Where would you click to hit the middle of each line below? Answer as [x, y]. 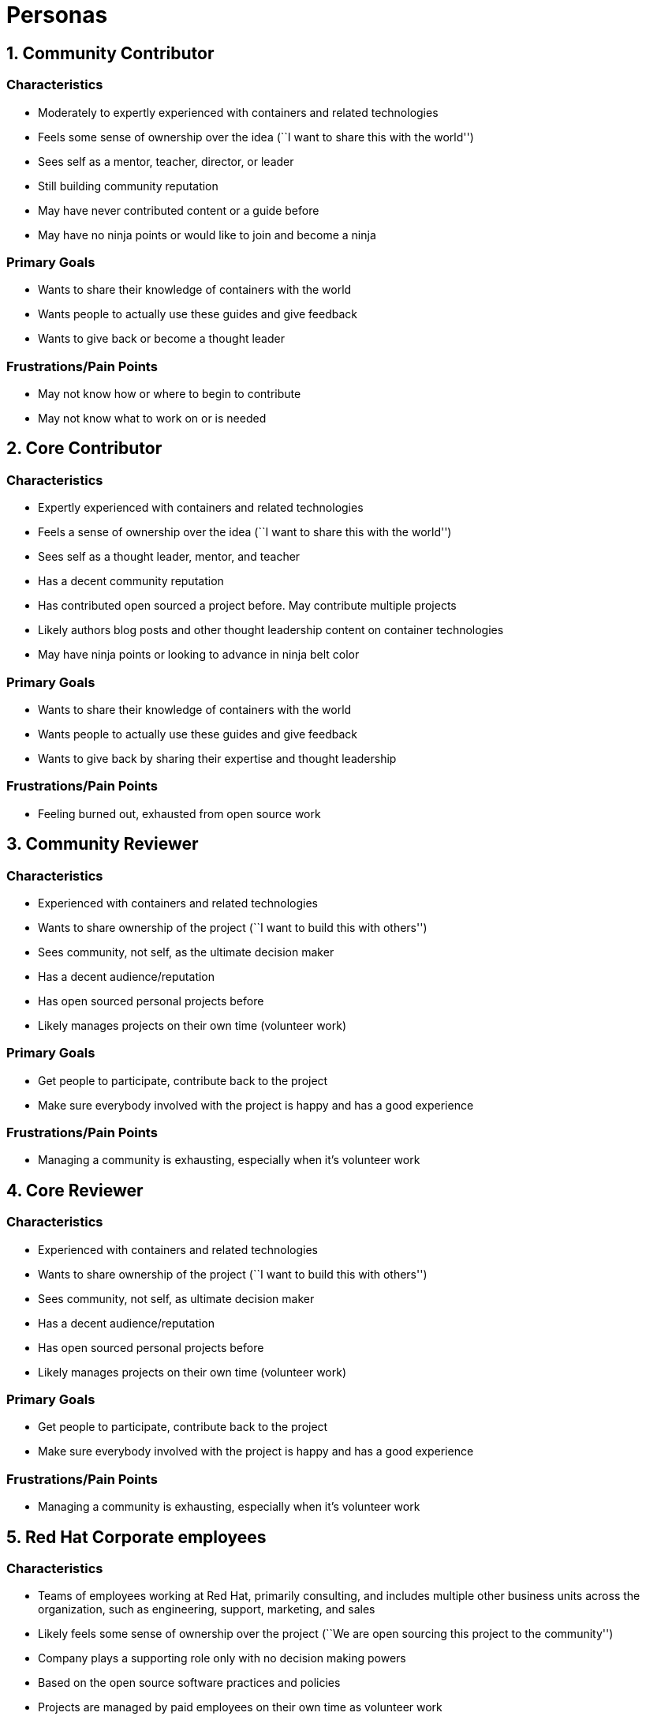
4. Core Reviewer [75, 1190]
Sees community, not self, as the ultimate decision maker [186, 952]
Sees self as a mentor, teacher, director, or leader [166, 161]
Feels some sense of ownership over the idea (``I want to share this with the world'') [256, 137]
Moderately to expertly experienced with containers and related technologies [238, 112]
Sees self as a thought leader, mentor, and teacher [169, 557]
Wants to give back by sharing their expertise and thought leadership [217, 759]
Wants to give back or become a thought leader [161, 339]
